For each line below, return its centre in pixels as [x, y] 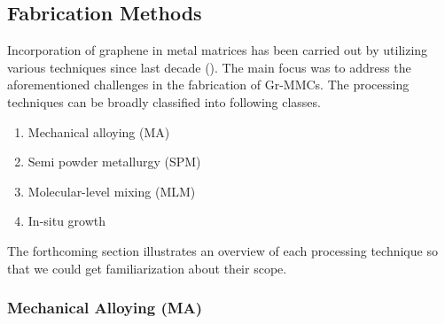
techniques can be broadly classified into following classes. [164, 101]
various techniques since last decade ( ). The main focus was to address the [209, 67]
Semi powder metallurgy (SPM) [114, 162]
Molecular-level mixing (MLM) [112, 191]
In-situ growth [67, 221]
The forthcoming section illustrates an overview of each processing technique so [222, 250]
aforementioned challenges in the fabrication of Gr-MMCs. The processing [208, 85]
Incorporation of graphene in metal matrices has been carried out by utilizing [218, 50]
